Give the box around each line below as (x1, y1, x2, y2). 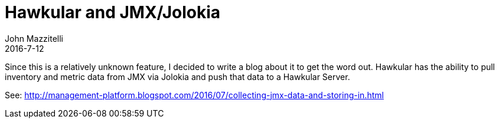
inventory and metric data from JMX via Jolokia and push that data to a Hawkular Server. (5, 71, 350, 82)
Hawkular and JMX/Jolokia (5, 2, 221, 22)
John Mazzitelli (5, 33, 64, 44)
